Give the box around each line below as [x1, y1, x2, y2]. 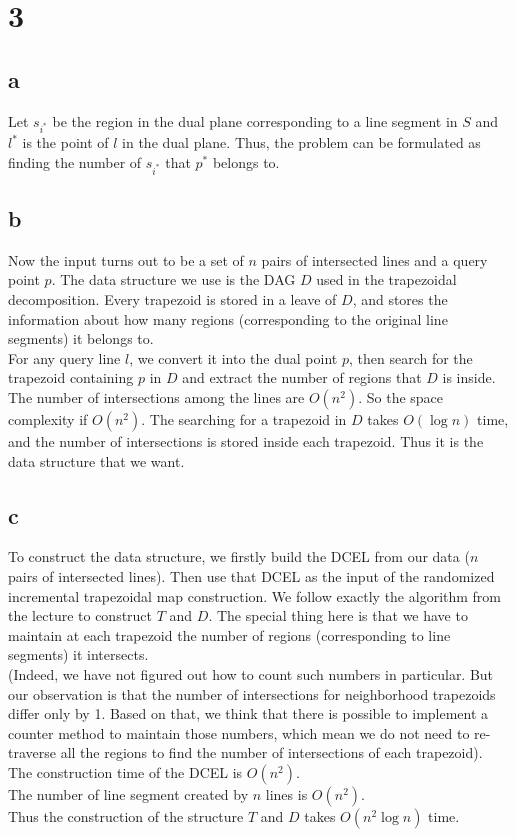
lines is [265, 783, 308, 804]
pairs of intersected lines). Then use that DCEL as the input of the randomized [8, 566, 495, 587]
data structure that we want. [8, 450, 185, 471]
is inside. [442, 367, 496, 388]
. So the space [358, 387, 444, 408]
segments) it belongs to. [8, 328, 154, 349]
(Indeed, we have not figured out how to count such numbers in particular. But [8, 663, 494, 684]
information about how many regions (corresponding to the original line [8, 308, 448, 329]
